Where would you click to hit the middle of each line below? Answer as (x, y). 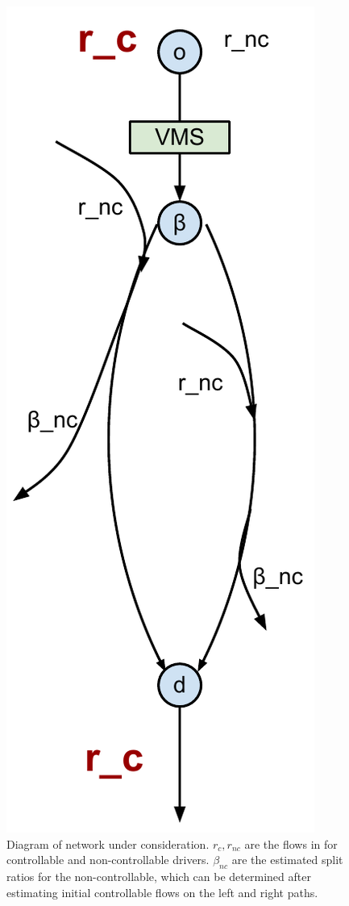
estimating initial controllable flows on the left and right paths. (162, 892)
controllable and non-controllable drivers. (108, 860)
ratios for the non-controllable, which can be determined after (159, 876)
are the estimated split (287, 860)
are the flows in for (291, 843)
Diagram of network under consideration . (108, 843)
